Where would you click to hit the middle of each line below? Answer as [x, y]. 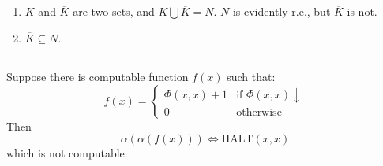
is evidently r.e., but [282, 11]
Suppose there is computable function [98, 76]
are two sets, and [114, 11]
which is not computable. [67, 153]
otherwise [259, 113]
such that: [251, 76]
